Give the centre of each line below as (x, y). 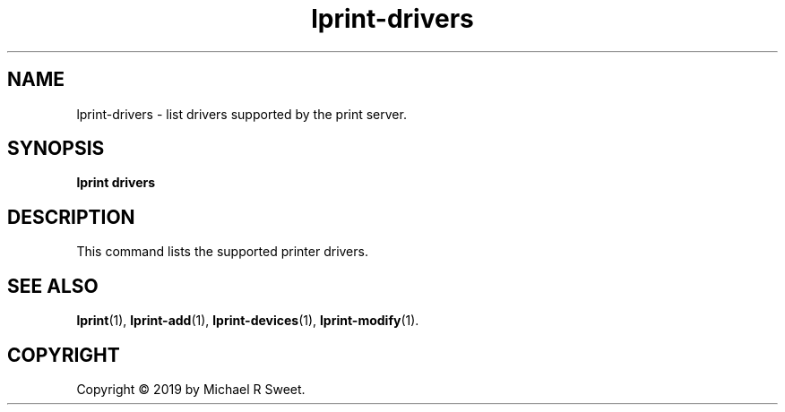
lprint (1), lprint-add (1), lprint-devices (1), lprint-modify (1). (248, 321)
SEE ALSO (53, 286)
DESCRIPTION (71, 217)
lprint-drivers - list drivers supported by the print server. (242, 114)
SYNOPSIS (56, 149)
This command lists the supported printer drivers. (222, 252)
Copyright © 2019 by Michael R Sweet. (191, 389)
